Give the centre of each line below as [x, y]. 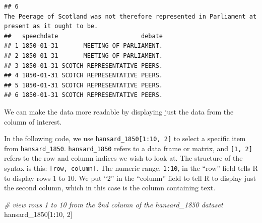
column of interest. [33, 121]
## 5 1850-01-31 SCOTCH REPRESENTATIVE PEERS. [83, 85]
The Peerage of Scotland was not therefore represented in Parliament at [130, 16]
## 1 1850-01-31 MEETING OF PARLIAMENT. [83, 46]
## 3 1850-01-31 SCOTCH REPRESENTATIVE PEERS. [83, 66]
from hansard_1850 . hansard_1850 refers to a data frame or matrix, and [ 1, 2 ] [128, 148]
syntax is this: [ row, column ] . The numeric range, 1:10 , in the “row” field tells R [131, 168]
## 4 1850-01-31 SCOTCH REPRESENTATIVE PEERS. [83, 76]
